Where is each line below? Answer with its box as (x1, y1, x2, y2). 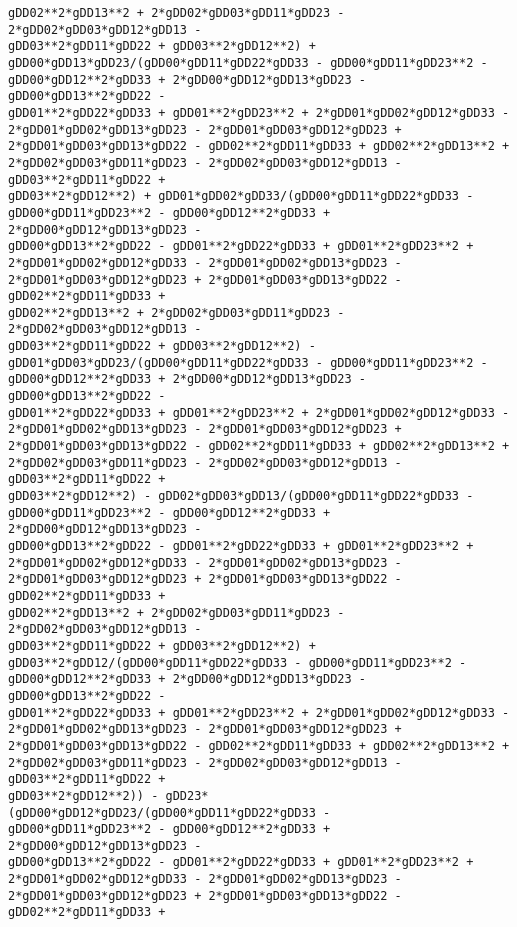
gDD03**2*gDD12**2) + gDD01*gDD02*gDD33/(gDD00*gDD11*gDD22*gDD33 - (8, 189, 474, 204)
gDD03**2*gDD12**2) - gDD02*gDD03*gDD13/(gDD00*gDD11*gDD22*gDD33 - (8, 489, 474, 504)
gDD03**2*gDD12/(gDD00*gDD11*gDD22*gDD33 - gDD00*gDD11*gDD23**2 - (8, 655, 467, 670)
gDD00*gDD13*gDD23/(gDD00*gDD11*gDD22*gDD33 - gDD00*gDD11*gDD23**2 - (8, 55, 488, 70)
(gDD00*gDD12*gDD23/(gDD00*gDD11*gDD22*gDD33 (8, 805, 316, 820)
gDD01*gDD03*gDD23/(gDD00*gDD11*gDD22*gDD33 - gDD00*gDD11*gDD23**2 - (8, 355, 488, 370)
